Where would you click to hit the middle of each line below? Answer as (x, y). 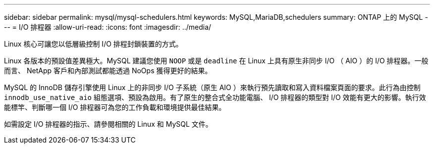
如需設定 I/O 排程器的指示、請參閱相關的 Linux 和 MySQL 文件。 (108, 124)
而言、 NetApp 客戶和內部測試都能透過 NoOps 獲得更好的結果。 (108, 71)
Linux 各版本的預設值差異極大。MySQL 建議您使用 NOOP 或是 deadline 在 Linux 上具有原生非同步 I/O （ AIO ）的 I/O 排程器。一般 (216, 61)
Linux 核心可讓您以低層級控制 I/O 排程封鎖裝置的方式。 (93, 44)
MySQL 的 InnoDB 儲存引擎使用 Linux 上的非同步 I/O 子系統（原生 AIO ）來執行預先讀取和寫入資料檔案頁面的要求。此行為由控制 (212, 87)
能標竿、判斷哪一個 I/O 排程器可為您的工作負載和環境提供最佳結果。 (115, 107)
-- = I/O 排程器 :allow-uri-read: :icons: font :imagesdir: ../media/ (108, 27)
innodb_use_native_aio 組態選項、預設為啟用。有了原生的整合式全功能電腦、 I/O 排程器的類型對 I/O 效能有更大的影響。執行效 (215, 97)
